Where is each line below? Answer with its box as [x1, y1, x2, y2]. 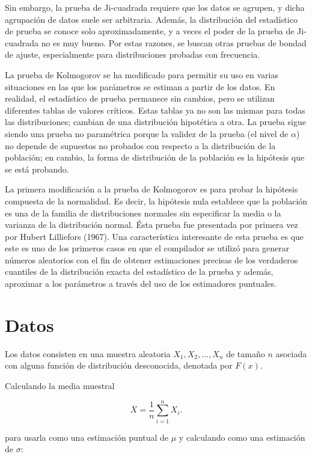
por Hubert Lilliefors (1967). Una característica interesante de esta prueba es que [5, 230, 304, 242]
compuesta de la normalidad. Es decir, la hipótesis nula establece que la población [5, 194, 308, 207]
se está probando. [5, 162, 69, 175]
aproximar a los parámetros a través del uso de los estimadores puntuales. [5, 277, 277, 290]
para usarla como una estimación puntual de [5, 431, 169, 443]
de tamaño [226, 347, 265, 360]
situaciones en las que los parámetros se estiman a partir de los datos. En [5, 80, 275, 93]
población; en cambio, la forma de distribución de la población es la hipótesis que [5, 151, 305, 164]
